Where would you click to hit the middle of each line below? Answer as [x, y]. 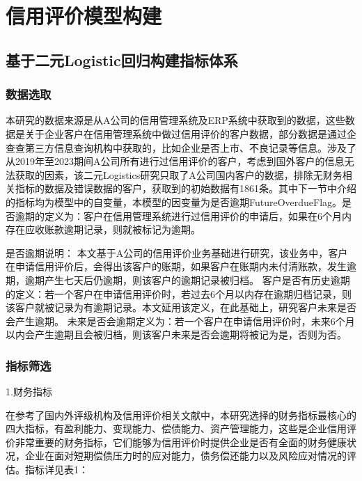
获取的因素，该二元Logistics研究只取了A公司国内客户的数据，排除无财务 [179, 174]
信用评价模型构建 [84, 16]
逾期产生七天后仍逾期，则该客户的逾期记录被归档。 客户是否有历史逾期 [187, 279]
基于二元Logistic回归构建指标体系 [122, 60]
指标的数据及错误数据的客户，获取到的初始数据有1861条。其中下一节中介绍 [186, 188]
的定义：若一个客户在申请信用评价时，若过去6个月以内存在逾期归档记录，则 [179, 293]
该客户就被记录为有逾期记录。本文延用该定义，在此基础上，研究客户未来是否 [181, 307]
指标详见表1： [56, 470]
